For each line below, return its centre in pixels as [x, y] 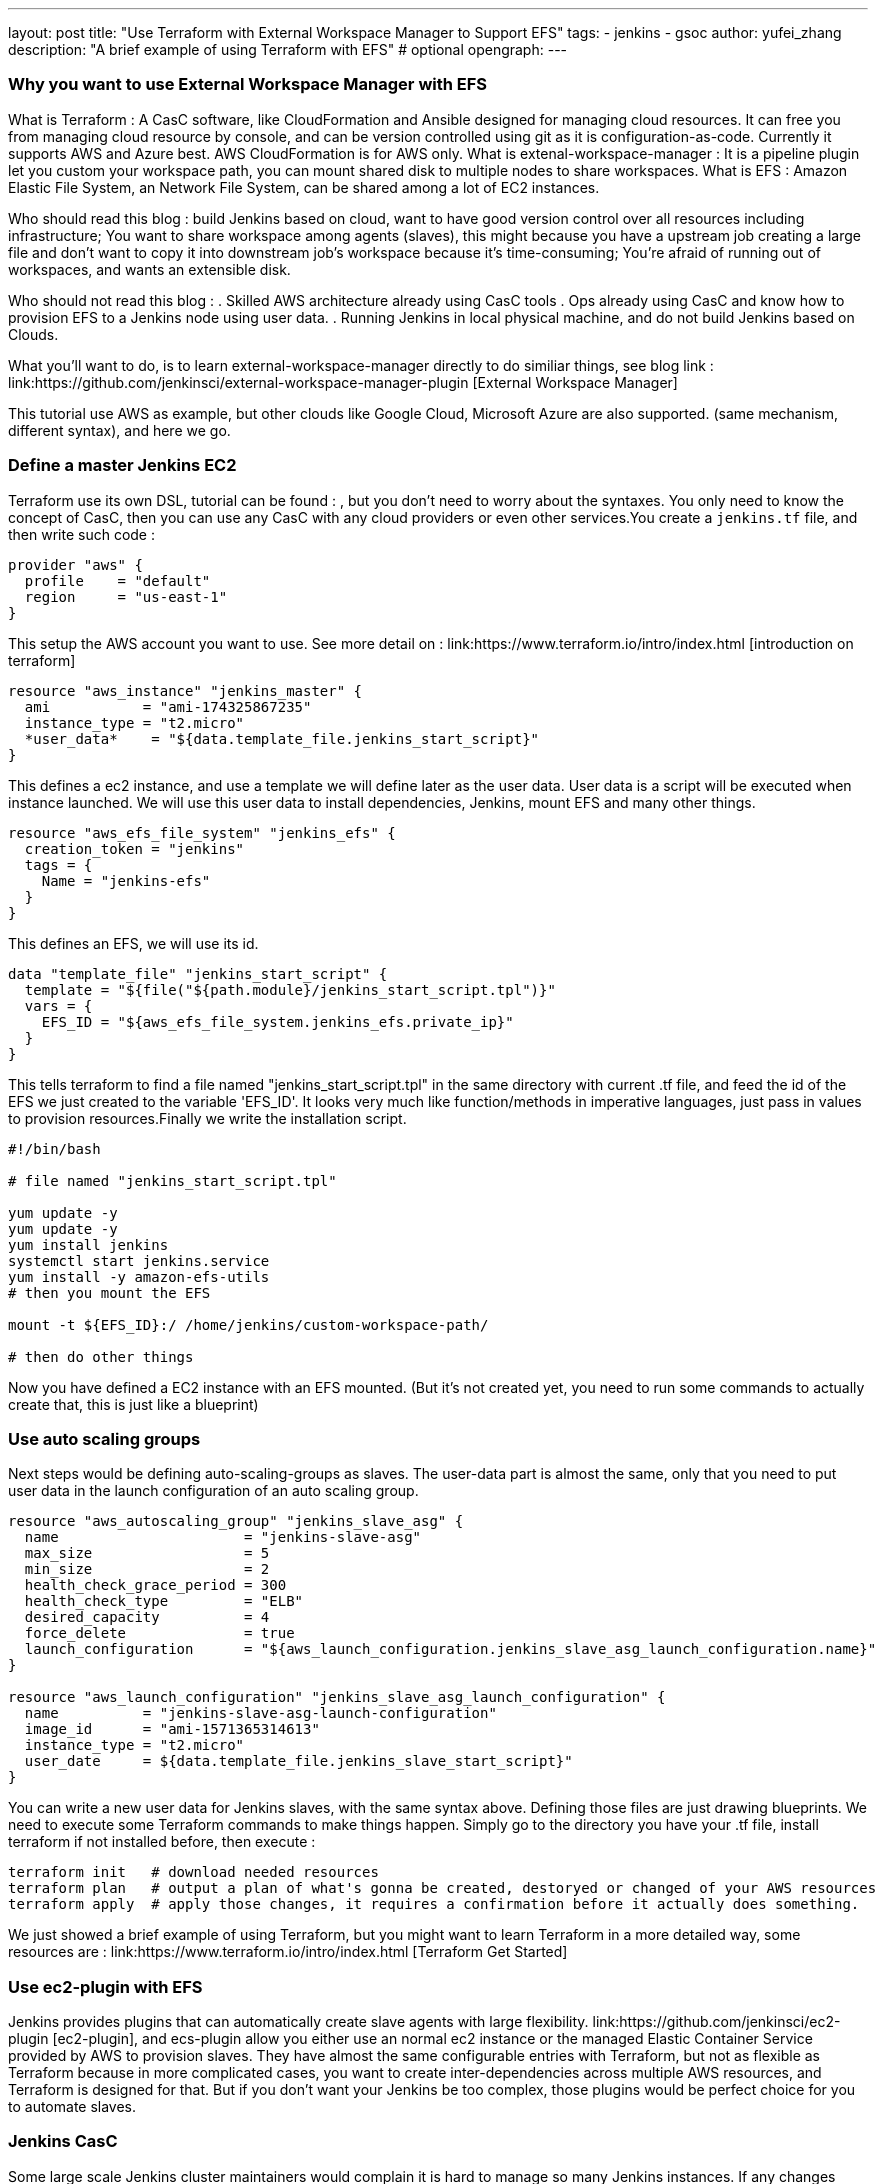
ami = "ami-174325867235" [168, 706]
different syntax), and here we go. [119, 430]
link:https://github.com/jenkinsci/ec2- [716, 2021]
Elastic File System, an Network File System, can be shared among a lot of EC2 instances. [304, 187]
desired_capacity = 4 [147, 1617]
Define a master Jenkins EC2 [122, 465]
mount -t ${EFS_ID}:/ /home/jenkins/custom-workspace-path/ [248, 1324]
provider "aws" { [75, 564]
